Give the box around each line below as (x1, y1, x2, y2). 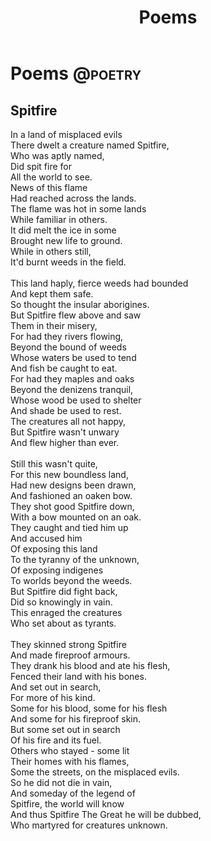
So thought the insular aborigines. (10, 299, 150, 310)
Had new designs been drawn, (10, 479, 137, 491)
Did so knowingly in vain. (10, 596, 113, 608)
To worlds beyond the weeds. (10, 575, 133, 586)
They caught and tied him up (10, 522, 129, 533)
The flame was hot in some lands (10, 203, 147, 215)
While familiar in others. (10, 214, 108, 225)
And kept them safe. (10, 288, 94, 300)
